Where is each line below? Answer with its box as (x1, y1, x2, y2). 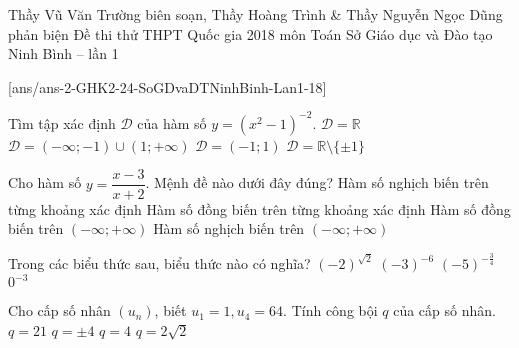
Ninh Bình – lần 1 (8, 43, 119, 64)
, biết (154, 300, 187, 321)
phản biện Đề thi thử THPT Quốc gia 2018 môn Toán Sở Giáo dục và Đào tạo (8, 23, 493, 44)
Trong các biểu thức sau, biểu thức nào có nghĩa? (8, 253, 311, 274)
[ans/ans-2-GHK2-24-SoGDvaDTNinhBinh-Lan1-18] (8, 76, 327, 97)
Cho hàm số (8, 172, 82, 193)
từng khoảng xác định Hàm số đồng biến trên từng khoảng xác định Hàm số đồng (8, 198, 511, 219)
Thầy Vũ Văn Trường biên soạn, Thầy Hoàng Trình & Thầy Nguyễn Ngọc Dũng (8, 4, 503, 24)
